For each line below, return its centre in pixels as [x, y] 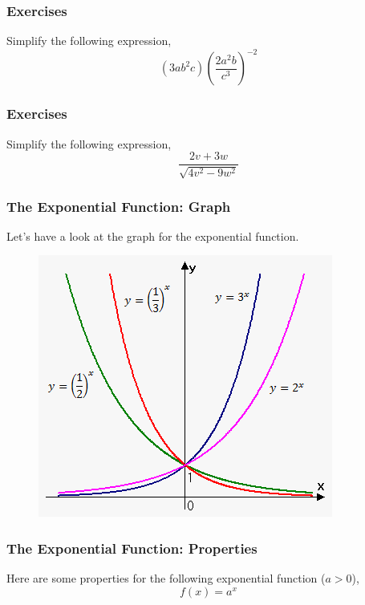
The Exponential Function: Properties [132, 548]
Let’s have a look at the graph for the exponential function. [153, 236]
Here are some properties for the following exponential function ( [166, 578]
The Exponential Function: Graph [119, 206]
